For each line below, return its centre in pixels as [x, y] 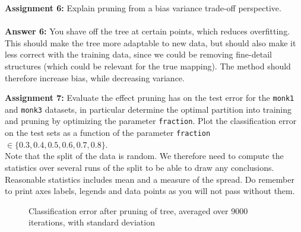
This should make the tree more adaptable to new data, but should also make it [150, 42]
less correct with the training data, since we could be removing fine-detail [138, 54]
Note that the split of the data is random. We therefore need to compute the [144, 156]
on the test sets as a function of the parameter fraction [108, 133]
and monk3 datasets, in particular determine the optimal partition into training [148, 109]
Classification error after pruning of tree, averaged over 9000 [138, 210]
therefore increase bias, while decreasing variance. [95, 77]
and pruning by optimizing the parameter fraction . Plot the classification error [151, 121]
